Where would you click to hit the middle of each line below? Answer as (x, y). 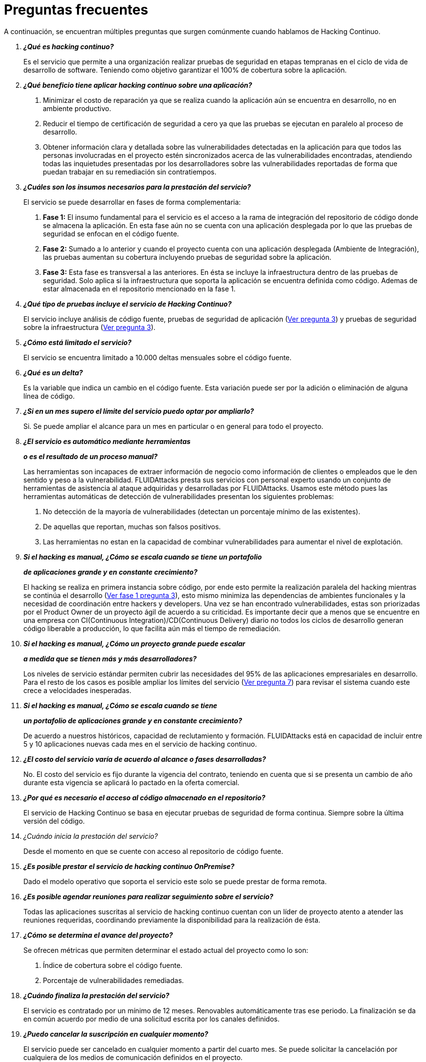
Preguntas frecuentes (76, 10)
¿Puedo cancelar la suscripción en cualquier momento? (116, 1034)
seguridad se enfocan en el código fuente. (111, 233)
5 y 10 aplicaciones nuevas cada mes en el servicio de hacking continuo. (140, 744)
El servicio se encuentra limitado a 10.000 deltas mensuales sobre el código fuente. (158, 357)
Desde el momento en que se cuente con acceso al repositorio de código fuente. (153, 851)
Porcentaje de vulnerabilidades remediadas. (114, 980)
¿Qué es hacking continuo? (69, 46)
